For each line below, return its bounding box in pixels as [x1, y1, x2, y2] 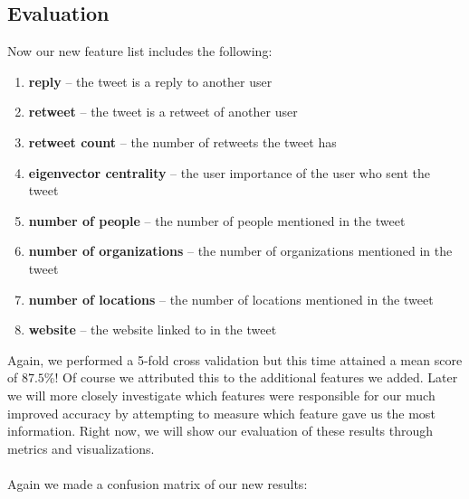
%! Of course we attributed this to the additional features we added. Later [43, 368, 458, 387]
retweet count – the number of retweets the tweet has [28, 132, 337, 151]
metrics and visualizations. [7, 438, 155, 457]
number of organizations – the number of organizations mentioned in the [28, 241, 453, 260]
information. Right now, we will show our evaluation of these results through [7, 421, 434, 440]
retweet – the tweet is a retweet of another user [28, 102, 298, 121]
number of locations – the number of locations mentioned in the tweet [28, 289, 434, 308]
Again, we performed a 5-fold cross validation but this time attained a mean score [7, 350, 463, 369]
